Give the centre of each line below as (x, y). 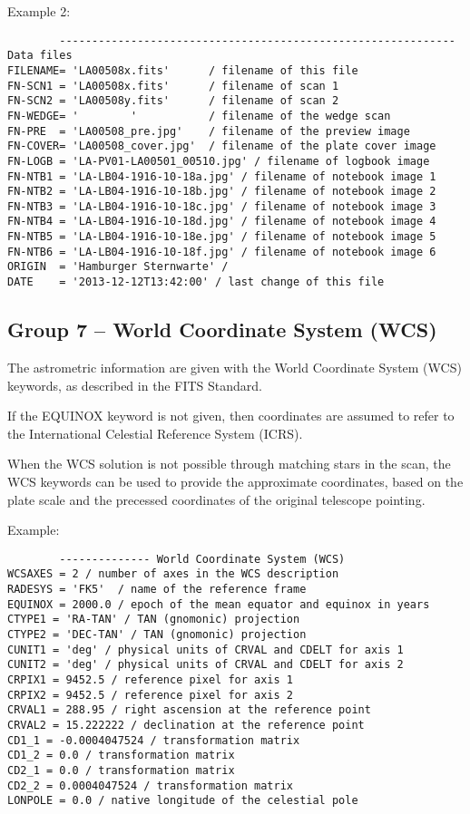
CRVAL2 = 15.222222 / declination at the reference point (186, 725)
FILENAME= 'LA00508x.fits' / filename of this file (183, 70)
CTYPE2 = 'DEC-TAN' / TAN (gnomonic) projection (157, 634)
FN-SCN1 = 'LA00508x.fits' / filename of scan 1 (173, 86)
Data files (40, 56)
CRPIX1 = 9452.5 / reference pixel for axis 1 (150, 679)
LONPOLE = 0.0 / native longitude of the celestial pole (183, 801)
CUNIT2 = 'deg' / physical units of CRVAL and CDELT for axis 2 (206, 665)
